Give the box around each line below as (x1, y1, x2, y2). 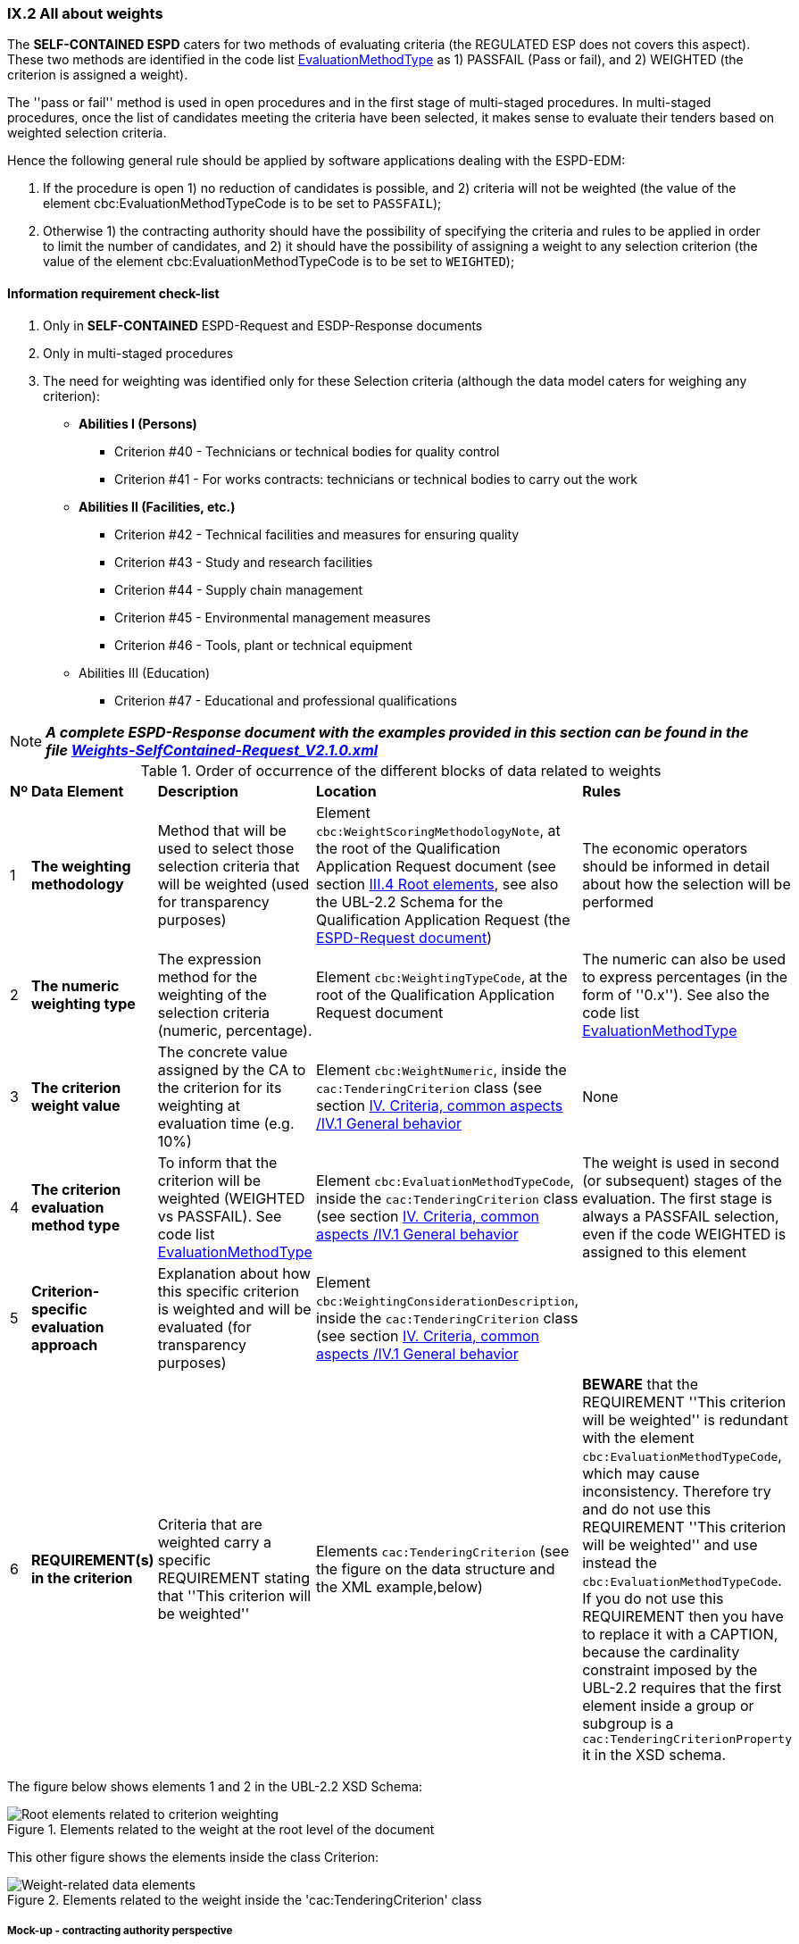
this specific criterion (157, 1281, 299, 1300)
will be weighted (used (157, 874, 310, 893)
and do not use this (582, 1499, 712, 1518)
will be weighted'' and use (582, 1535, 758, 1554)
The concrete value (157, 1042, 288, 1061)
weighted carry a (157, 1533, 271, 1552)
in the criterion (31, 1569, 133, 1588)
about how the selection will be (582, 874, 791, 893)
